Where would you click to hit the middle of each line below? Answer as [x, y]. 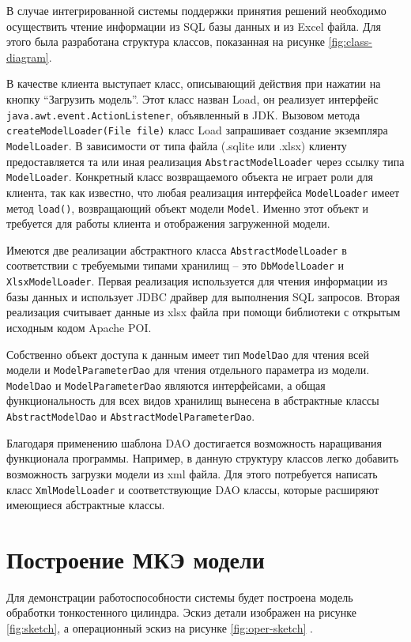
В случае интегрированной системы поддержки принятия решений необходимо [196, 10]
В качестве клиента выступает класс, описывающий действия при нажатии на [194, 83]
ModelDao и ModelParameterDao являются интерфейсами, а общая [166, 385]
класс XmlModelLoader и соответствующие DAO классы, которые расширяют [193, 489]
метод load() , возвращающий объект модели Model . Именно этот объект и [188, 208]
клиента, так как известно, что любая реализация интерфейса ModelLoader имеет [203, 192]
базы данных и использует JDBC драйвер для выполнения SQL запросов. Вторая [203, 296]
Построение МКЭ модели [136, 559]
